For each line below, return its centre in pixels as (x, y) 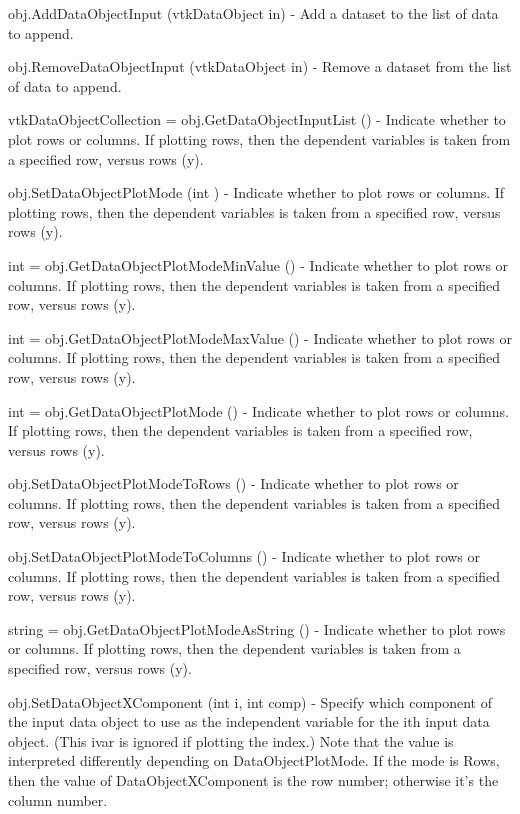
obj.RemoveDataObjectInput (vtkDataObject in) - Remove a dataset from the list (260, 66)
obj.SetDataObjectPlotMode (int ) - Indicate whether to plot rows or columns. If (256, 192)
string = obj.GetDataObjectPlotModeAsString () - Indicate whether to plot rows (257, 628)
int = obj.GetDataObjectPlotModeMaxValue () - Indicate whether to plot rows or (260, 337)
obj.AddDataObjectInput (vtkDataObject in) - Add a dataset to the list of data (253, 13)
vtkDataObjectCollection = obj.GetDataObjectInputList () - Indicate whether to (257, 119)
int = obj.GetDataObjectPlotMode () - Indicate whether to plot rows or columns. (258, 410)
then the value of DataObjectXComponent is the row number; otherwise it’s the (253, 780)
